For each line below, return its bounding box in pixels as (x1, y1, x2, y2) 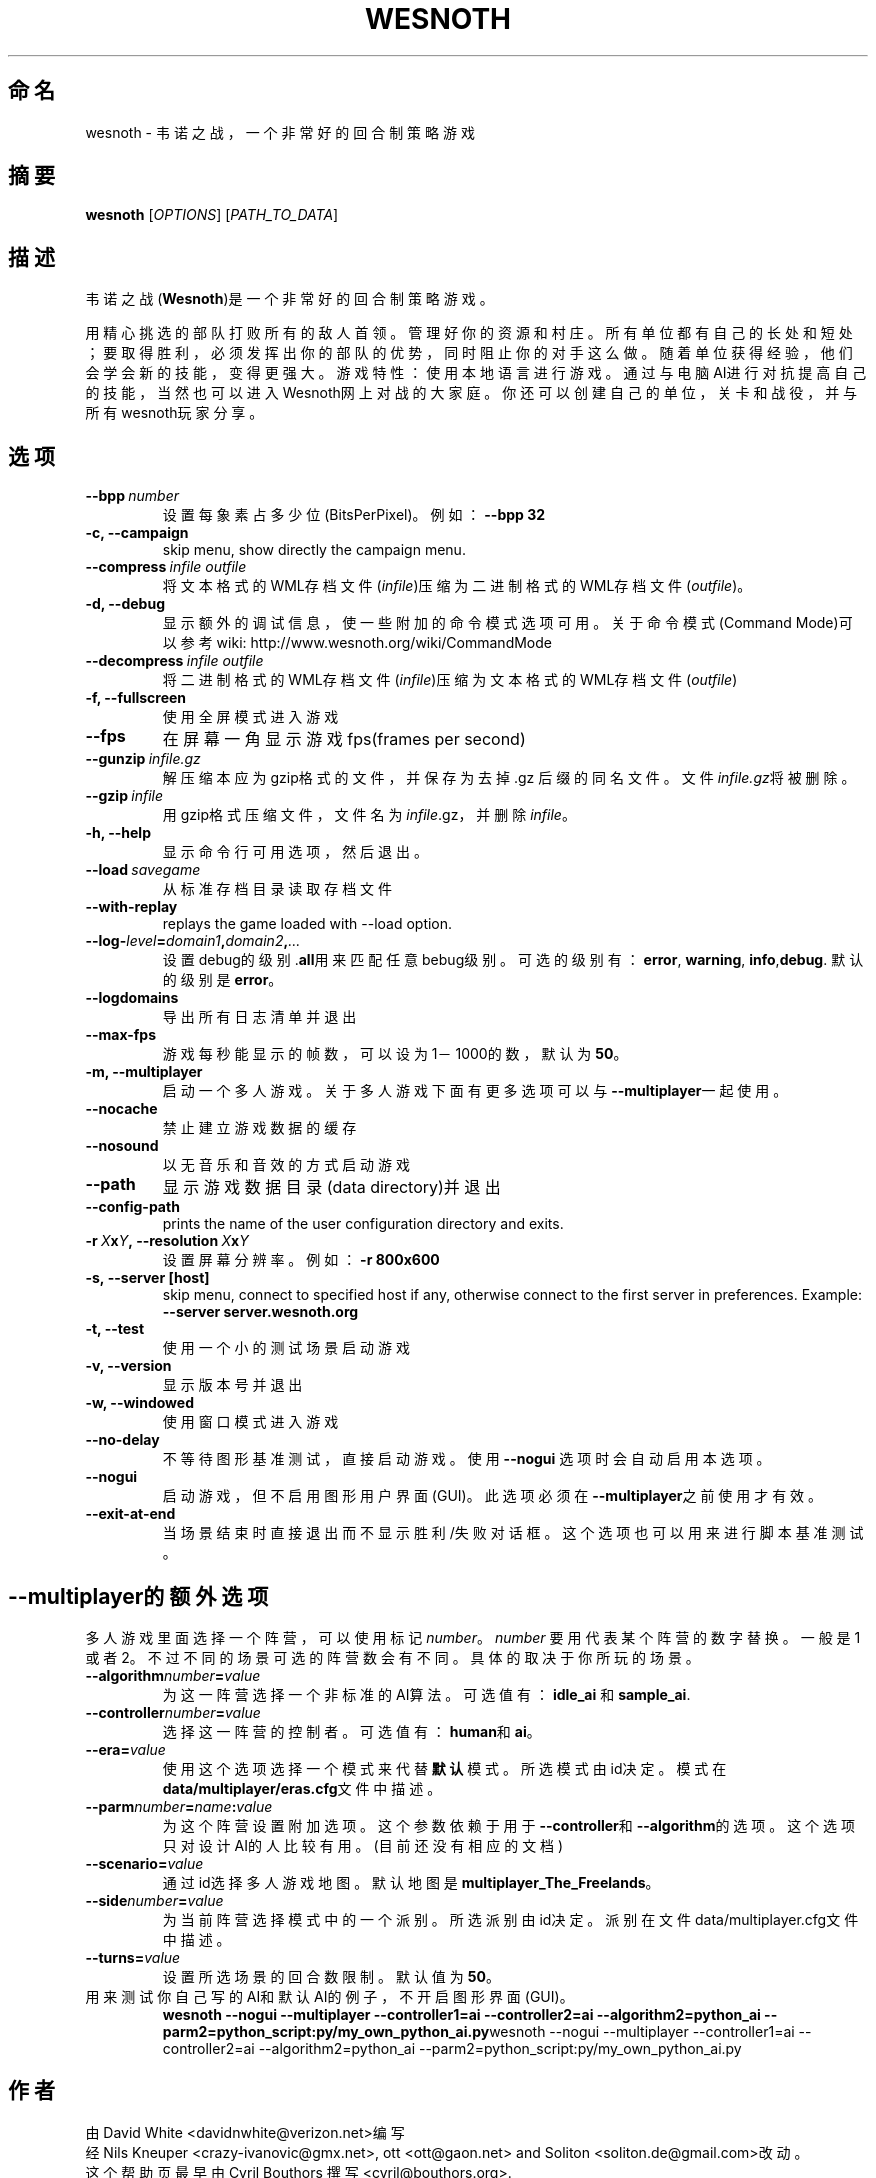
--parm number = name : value (85, 1797, 273, 1815)
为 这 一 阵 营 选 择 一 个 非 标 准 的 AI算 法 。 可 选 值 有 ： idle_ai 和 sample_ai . (162, 1685, 691, 1703)
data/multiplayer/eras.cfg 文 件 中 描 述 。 (162, 1779, 442, 1797)
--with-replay (85, 898, 178, 916)
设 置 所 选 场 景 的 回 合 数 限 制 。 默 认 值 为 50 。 (162, 1967, 500, 1985)
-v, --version (85, 1357, 172, 1375)
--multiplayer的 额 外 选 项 (8, 1583, 269, 1609)
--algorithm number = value (85, 1666, 261, 1684)
